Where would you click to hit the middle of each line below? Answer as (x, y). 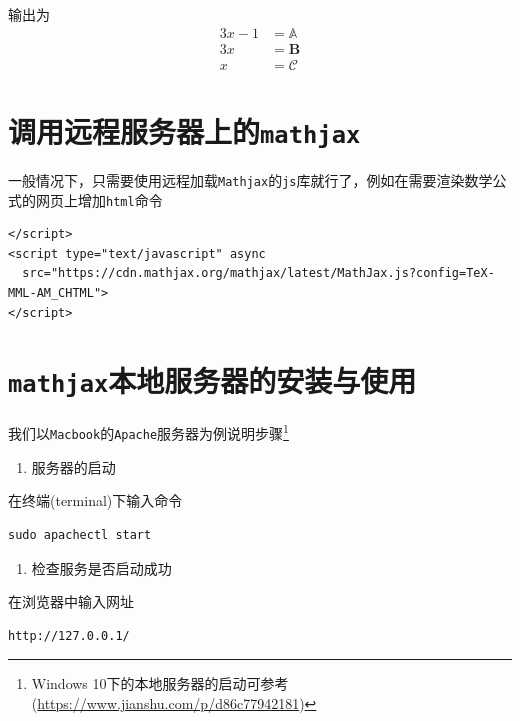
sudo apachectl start (80, 534)
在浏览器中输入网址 (71, 601)
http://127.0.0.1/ (69, 635)
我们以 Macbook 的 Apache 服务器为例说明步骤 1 (148, 432)
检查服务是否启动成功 (101, 567)
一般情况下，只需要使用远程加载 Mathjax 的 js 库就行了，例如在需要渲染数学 (250, 179)
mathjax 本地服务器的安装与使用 (212, 380)
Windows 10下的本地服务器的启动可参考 (160, 683)
